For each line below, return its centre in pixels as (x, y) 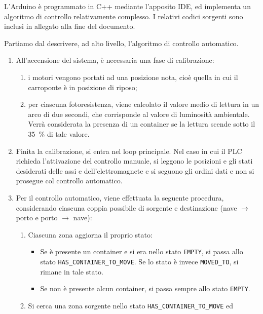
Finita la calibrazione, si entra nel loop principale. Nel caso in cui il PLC (129, 151)
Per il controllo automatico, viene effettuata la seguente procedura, (120, 197)
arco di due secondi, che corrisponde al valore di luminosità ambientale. (139, 114)
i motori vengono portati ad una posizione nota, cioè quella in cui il (133, 77)
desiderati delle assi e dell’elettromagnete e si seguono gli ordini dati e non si (135, 170)
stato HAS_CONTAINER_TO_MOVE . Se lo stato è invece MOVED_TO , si (139, 261)
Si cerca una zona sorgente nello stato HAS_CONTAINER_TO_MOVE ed (131, 305)
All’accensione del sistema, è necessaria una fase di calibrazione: (115, 60)
